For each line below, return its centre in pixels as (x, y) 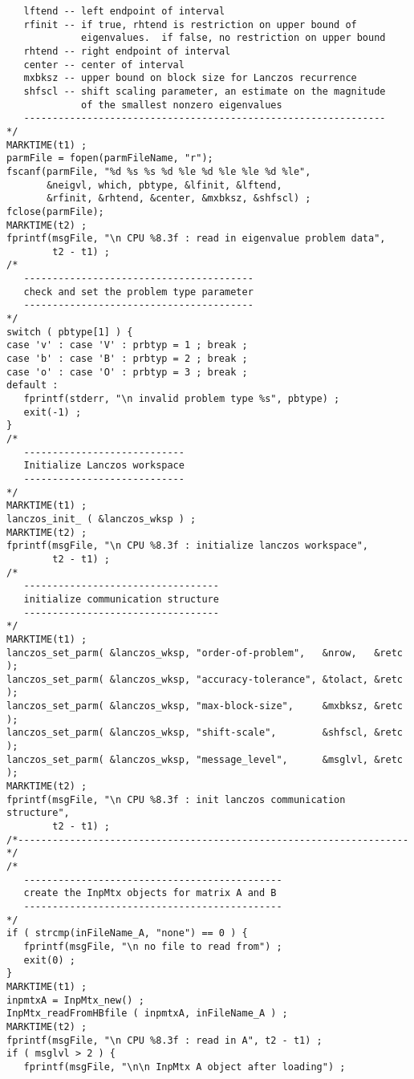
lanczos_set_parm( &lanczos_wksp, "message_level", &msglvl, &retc (205, 759)
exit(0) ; (49, 960)
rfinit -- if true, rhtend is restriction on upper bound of (190, 24)
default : (32, 385)
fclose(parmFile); (55, 211)
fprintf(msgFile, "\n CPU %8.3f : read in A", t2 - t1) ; (164, 1040)
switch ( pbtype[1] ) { (70, 332)
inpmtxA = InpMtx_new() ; (75, 1000)
